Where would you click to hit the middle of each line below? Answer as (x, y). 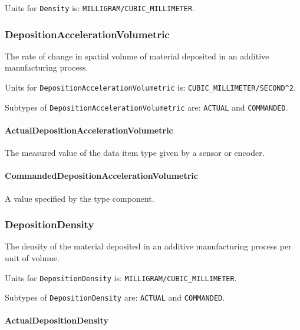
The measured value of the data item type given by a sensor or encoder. (135, 153)
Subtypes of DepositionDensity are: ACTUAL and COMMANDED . (115, 297)
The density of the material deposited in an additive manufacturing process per (148, 246)
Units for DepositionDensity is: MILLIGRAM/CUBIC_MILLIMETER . (121, 277)
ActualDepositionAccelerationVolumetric (89, 130)
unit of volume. (32, 257)
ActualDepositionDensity (57, 320)
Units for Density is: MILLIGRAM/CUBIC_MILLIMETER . (100, 8)
